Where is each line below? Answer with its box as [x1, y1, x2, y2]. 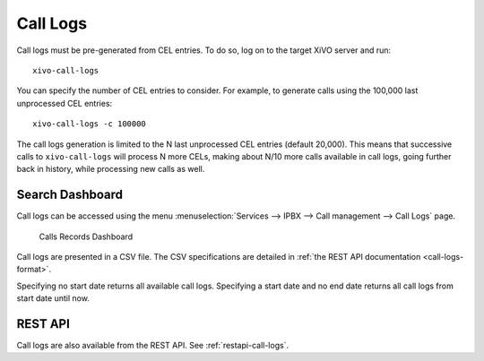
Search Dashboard [16, 187, 124, 202]
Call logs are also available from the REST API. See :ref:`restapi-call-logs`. [16, 340, 290, 351]
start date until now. [16, 293, 90, 304]
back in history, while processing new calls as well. [16, 164, 205, 175]
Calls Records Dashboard [39, 231, 134, 242]
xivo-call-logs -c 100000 [32, 119, 147, 129]
